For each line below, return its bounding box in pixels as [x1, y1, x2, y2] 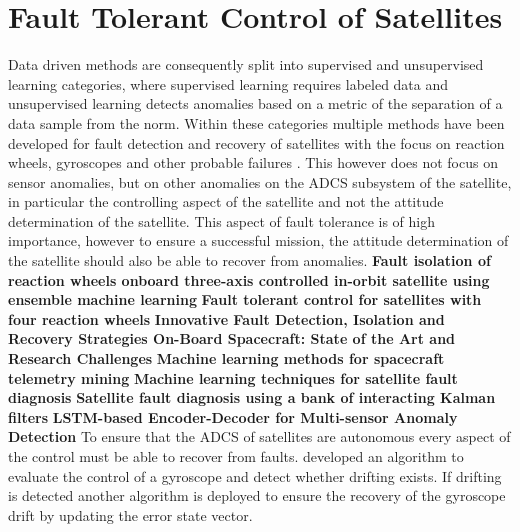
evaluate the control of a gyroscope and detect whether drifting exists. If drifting [8, 465, 502, 486]
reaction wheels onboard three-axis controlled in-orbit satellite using [8, 269, 490, 290]
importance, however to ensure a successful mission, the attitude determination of [8, 230, 509, 251]
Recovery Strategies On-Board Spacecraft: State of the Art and [8, 328, 456, 349]
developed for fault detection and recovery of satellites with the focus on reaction [8, 132, 505, 153]
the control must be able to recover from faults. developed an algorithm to [8, 446, 464, 466]
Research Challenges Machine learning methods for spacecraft [8, 348, 445, 369]
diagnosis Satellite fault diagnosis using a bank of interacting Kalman [8, 387, 496, 408]
